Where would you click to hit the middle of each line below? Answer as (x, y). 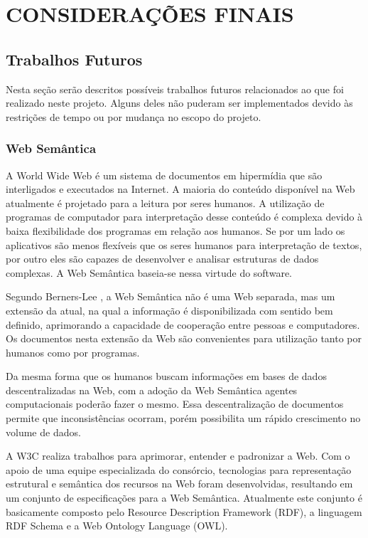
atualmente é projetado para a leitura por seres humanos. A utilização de (165, 202)
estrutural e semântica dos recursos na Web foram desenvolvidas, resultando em (179, 484)
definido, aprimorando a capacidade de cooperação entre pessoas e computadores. (183, 324)
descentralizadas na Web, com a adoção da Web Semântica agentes (152, 390)
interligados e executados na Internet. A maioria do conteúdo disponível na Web (180, 189)
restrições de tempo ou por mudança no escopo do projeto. (134, 116)
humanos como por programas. (73, 352)
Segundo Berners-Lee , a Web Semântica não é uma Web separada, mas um (171, 296)
